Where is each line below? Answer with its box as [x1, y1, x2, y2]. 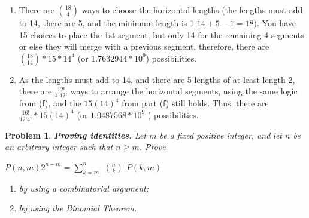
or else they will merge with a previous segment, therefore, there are [19, 40, 269, 53]
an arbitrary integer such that [5, 140, 113, 153]
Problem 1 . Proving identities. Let [5, 128, 147, 141]
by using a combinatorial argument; [19, 182, 149, 194]
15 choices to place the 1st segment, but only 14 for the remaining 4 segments [19, 28, 304, 41]
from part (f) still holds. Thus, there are [122, 97, 269, 109]
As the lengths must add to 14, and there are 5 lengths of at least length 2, [19, 73, 295, 85]
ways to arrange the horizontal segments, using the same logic [70, 85, 298, 97]
